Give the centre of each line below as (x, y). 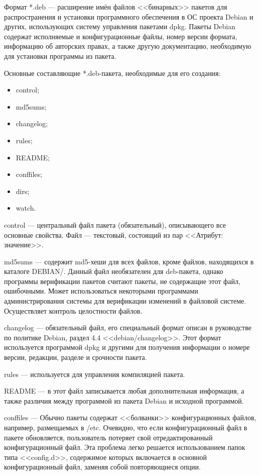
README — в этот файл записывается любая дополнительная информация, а (124, 391)
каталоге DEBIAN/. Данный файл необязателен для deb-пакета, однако (114, 271)
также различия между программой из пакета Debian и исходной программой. (124, 400)
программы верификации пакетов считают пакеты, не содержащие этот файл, (122, 281)
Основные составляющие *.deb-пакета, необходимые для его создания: (112, 73)
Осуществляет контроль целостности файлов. (73, 310)
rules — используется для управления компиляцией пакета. (95, 374)
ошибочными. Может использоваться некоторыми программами (101, 291)
